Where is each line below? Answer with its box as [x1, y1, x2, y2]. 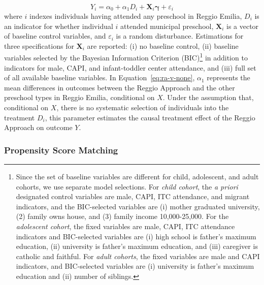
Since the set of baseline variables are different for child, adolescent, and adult [16, 171, 259, 181]
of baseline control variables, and [4, 30, 106, 41]
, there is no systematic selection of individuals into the [56, 102, 229, 112]
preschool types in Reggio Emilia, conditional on [4, 92, 155, 103]
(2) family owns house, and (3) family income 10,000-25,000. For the [16, 211, 229, 221]
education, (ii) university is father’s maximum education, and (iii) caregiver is [16, 241, 258, 251]
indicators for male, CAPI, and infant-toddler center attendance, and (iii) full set [4, 62, 256, 73]
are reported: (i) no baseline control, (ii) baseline [87, 40, 239, 51]
